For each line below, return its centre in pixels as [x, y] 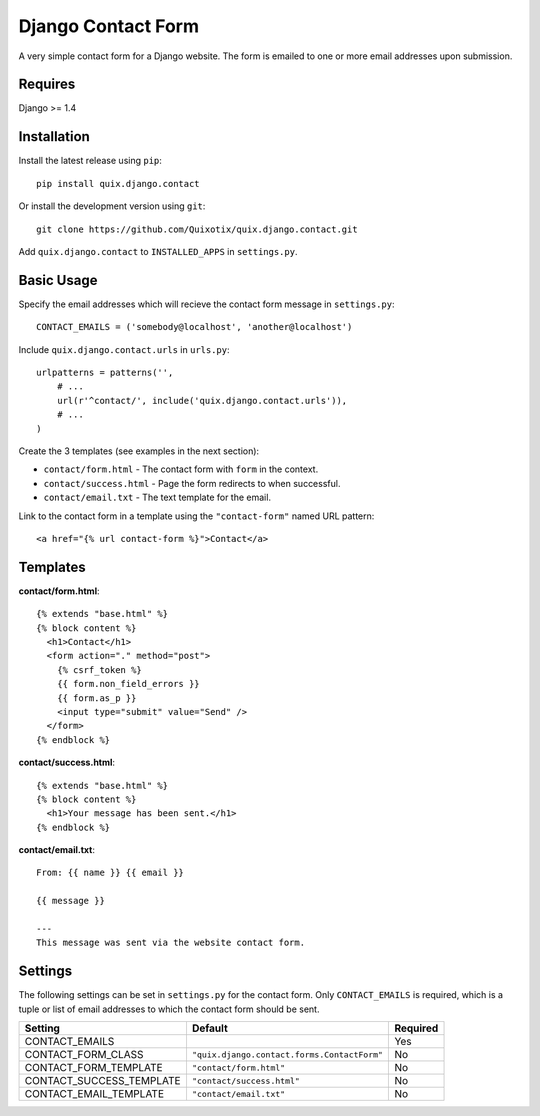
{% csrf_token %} [99, 669]
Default [210, 1028]
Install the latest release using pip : [90, 161]
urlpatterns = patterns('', [105, 372]
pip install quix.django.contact [118, 183]
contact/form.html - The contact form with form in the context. [181, 469]
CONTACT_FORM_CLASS [84, 1055]
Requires [47, 84]
